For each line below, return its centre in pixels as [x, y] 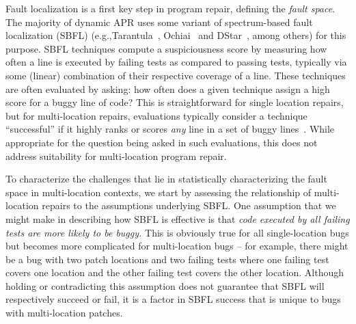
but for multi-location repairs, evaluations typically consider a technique [156, 115]
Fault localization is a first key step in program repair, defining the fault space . [170, 8]
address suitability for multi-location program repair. [116, 156]
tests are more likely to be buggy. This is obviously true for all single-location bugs [177, 232]
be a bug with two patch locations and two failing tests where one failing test [167, 259]
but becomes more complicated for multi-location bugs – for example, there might [177, 246]
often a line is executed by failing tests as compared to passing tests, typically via [176, 62]
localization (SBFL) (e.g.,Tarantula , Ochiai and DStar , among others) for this [176, 35]
